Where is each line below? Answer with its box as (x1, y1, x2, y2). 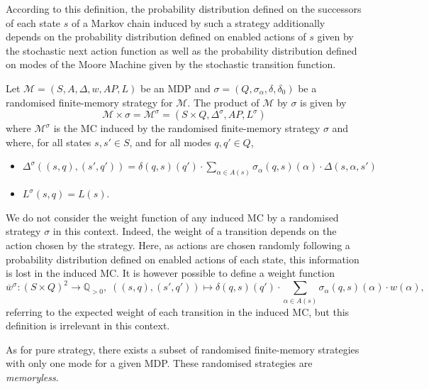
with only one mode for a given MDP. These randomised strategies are (6, 356, 313, 371)
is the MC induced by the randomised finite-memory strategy (53, 121, 321, 136)
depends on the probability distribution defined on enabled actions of (6, 29, 306, 44)
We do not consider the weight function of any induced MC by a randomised (6, 209, 339, 224)
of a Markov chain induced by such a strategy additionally (71, 15, 325, 30)
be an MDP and (140, 80, 211, 95)
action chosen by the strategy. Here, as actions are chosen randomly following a (6, 237, 350, 252)
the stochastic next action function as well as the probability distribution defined (6, 43, 357, 57)
